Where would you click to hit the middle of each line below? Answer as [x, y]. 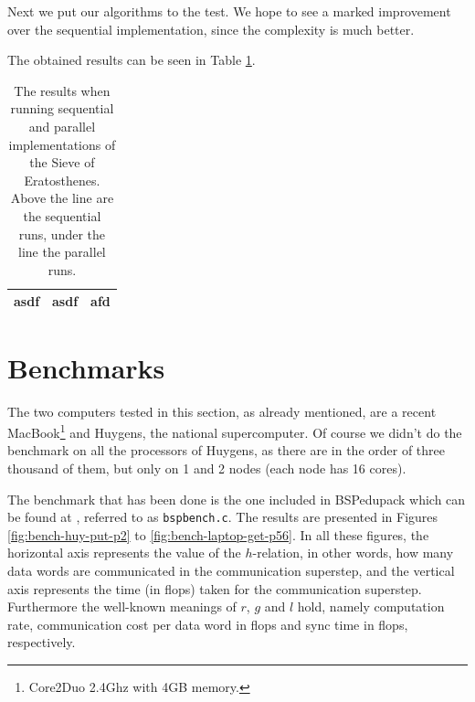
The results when [62, 90]
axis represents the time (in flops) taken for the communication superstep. [215, 588]
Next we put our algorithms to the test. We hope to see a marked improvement [229, 11]
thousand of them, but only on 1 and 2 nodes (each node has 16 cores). [207, 468]
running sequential [62, 108]
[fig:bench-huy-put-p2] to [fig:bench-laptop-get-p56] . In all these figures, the [218, 534]
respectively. [42, 642]
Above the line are [62, 198]
